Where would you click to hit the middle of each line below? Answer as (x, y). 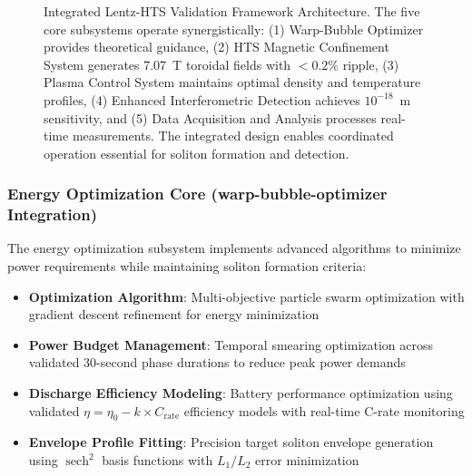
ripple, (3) (371, 64)
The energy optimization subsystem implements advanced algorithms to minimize (234, 248)
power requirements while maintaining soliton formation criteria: (187, 266)
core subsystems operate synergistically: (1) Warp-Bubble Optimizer (234, 29)
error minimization (307, 460)
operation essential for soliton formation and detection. (197, 153)
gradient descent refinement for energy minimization (174, 314)
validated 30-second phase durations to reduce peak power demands (217, 362)
